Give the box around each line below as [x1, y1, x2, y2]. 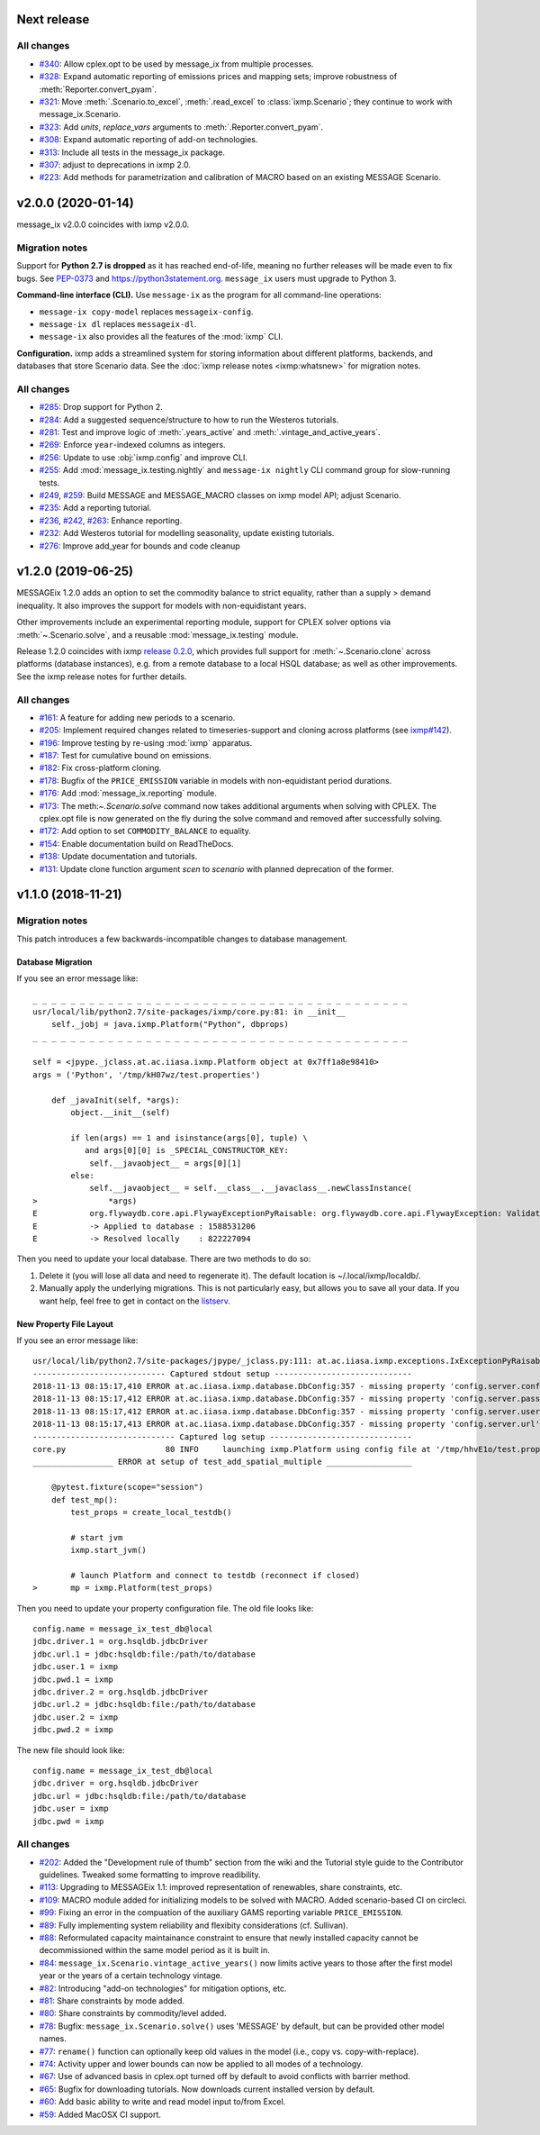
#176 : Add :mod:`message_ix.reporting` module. [39, 788, 218, 799]
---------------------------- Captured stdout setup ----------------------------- [32, 1368, 413, 1378]
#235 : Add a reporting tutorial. [39, 503, 152, 513]
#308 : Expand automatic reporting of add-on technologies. [39, 134, 258, 145]
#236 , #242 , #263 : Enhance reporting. [39, 514, 183, 526]
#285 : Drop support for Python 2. [39, 402, 164, 413]
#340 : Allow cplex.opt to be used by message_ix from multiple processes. [39, 59, 314, 69]
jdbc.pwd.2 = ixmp [32, 1725, 114, 1735]
